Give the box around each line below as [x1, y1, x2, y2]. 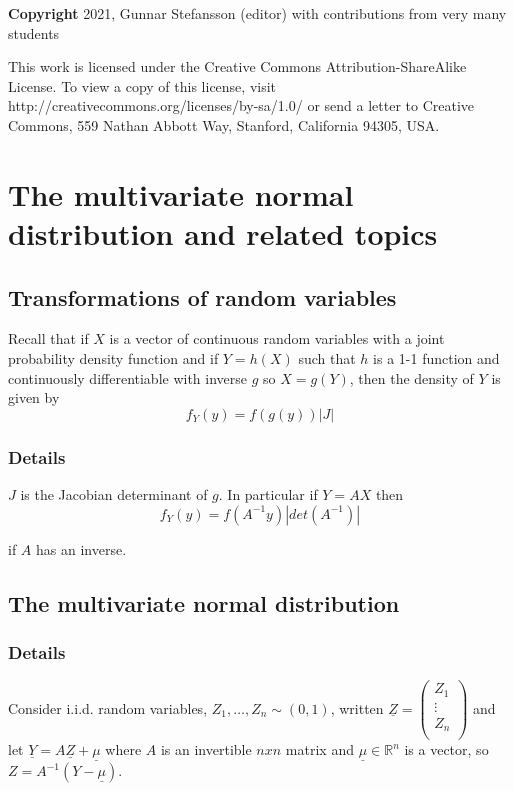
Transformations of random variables [8, 281, 397, 312]
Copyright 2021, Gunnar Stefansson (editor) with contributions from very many [8, 3, 507, 23]
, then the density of [349, 367, 474, 388]
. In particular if [218, 483, 318, 504]
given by [8, 387, 60, 408]
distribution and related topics [8, 212, 438, 253]
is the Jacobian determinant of [20, 483, 208, 504]
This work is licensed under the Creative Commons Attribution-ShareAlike [8, 56, 467, 77]
